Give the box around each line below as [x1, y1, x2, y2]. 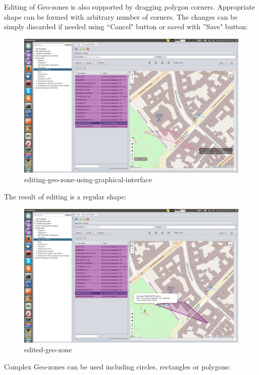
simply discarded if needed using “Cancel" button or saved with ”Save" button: [4, 21, 248, 32]
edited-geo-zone [24, 344, 72, 355]
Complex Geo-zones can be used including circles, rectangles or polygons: [4, 361, 231, 371]
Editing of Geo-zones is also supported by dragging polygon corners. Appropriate [4, 2, 255, 12]
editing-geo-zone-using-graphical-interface [24, 174, 152, 185]
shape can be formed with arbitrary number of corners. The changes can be [4, 11, 238, 22]
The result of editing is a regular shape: [4, 191, 127, 201]
